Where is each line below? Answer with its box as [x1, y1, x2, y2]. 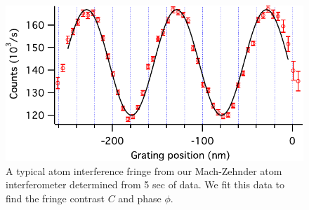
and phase [118, 191, 162, 206]
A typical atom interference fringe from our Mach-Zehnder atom [6, 163, 282, 178]
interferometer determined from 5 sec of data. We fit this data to [6, 177, 284, 192]
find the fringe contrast [6, 191, 105, 206]
